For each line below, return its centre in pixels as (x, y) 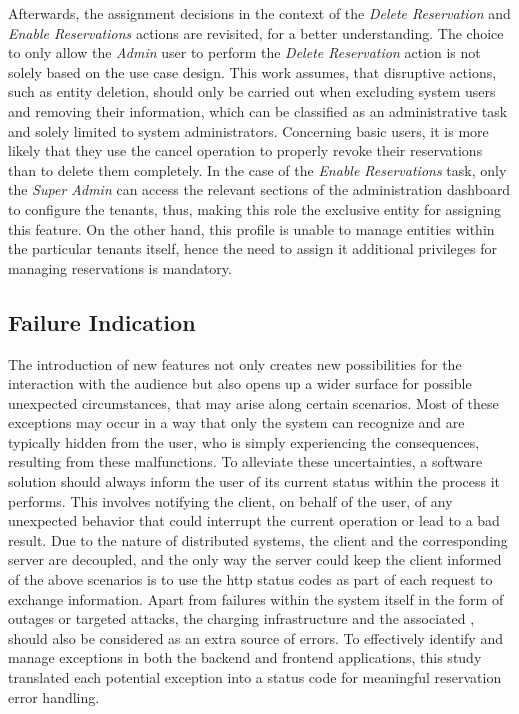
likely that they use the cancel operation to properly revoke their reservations (245, 150)
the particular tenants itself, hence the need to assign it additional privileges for (253, 248)
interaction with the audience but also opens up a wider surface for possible (240, 383)
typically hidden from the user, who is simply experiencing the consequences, (244, 441)
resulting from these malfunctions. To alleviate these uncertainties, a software (245, 461)
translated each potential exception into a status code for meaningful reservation (255, 677)
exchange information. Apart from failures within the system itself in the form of (256, 598)
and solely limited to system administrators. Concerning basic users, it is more (248, 130)
